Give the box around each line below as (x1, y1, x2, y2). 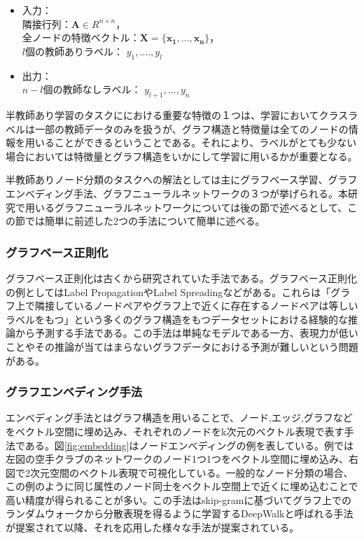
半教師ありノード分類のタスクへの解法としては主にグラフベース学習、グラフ (6, 172, 358, 187)
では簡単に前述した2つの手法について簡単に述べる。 (24, 213, 265, 228)
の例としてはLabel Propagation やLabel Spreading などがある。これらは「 (6, 284, 331, 299)
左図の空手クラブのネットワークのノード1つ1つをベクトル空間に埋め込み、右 (6, 451, 358, 466)
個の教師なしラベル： (43, 82, 141, 97)
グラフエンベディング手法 (6, 383, 143, 400)
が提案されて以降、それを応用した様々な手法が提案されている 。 (6, 520, 300, 535)
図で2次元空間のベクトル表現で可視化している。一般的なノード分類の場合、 (6, 465, 353, 479)
